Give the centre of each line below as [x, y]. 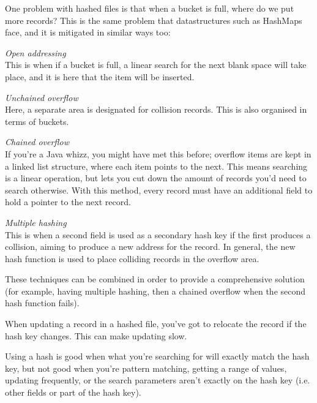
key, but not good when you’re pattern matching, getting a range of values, [146, 368]
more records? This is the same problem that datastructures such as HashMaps [154, 20]
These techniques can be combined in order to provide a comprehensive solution [155, 279]
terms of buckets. [37, 121]
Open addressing [35, 52]
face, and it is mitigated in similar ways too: [88, 32]
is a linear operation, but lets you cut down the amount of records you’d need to [156, 178]
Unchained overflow [42, 97]
